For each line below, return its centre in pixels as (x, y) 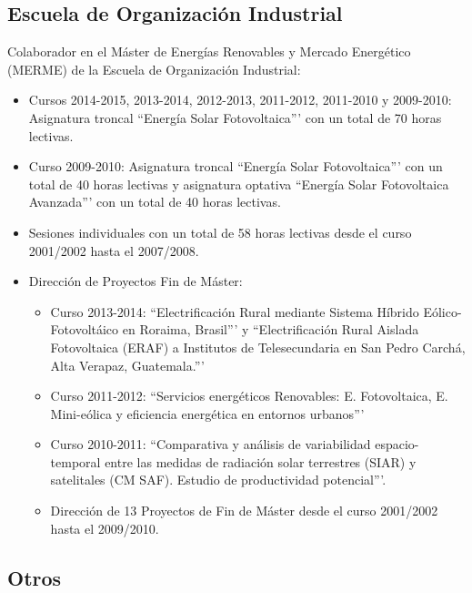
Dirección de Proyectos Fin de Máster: (136, 281)
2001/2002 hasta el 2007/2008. (114, 250)
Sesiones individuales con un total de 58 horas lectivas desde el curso (220, 232)
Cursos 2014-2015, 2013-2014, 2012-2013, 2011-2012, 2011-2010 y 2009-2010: (240, 100)
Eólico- (442, 311)
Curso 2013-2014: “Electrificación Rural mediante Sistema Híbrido (235, 311)
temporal (75, 461)
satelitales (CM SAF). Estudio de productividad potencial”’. (218, 480)
